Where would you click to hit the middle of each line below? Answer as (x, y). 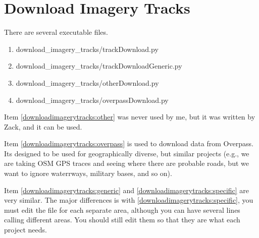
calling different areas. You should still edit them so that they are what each (122, 220)
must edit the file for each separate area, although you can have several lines (122, 210)
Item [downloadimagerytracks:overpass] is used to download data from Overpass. (129, 143)
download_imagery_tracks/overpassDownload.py (92, 100)
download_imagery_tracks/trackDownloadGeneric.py (99, 66)
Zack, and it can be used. (43, 126)
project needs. (25, 230)
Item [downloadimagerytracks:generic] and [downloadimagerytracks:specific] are (127, 190)
